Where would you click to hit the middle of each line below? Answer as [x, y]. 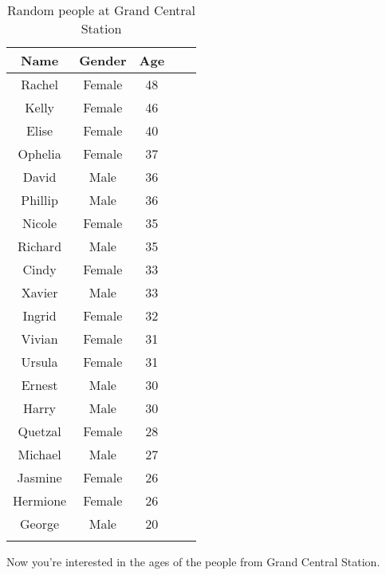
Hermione [40, 500]
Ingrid [39, 315]
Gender [103, 60]
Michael [39, 454]
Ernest [39, 385]
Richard [40, 246]
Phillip [39, 200]
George [40, 524]
